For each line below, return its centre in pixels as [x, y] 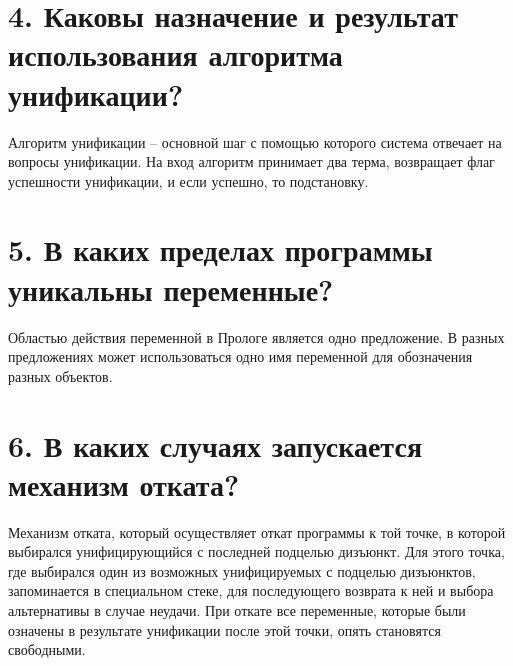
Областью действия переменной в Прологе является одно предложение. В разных [256, 336]
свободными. [47, 649]
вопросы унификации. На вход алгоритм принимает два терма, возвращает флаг [251, 161]
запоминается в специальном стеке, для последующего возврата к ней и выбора [251, 590]
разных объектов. [60, 375]
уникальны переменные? [171, 288]
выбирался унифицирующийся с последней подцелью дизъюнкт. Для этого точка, [256, 551]
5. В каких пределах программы [220, 249]
